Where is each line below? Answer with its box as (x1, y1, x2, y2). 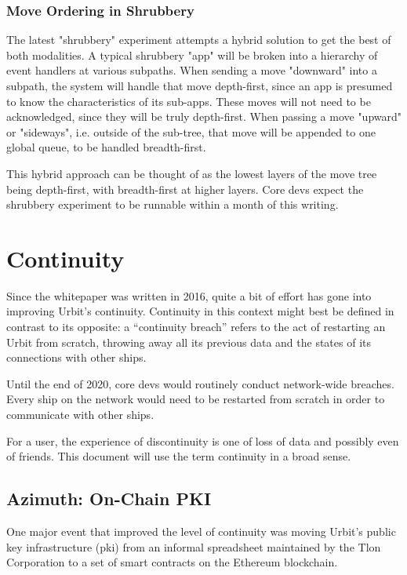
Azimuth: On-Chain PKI (6, 486, 212, 511)
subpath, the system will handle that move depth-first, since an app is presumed (6, 78, 393, 93)
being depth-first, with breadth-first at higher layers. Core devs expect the (6, 180, 364, 197)
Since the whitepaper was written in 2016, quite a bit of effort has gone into (6, 287, 372, 304)
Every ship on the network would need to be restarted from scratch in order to (6, 391, 385, 407)
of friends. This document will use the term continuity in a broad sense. (6, 448, 351, 464)
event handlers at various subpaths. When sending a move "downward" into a (6, 62, 377, 78)
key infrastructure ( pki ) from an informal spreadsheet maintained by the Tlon (6, 538, 381, 555)
